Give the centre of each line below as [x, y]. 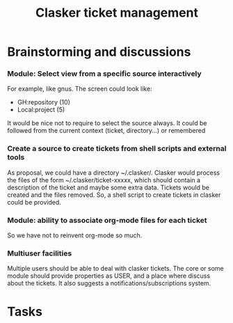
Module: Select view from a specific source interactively [104, 74]
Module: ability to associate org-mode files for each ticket [107, 220]
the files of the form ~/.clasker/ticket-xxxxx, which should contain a [104, 180]
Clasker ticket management [117, 13]
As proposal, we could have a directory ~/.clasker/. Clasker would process [114, 173]
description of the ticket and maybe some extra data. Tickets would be [109, 187]
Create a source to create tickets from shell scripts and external [117, 149]
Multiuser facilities [40, 253]
